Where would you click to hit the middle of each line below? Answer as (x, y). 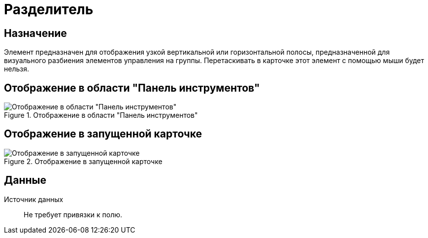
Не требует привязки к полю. (73, 214)
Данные (25, 180)
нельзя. (16, 69)
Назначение (35, 33)
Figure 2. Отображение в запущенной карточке (83, 161)
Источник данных (34, 199)
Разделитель (49, 9)
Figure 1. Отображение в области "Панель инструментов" (101, 115)
